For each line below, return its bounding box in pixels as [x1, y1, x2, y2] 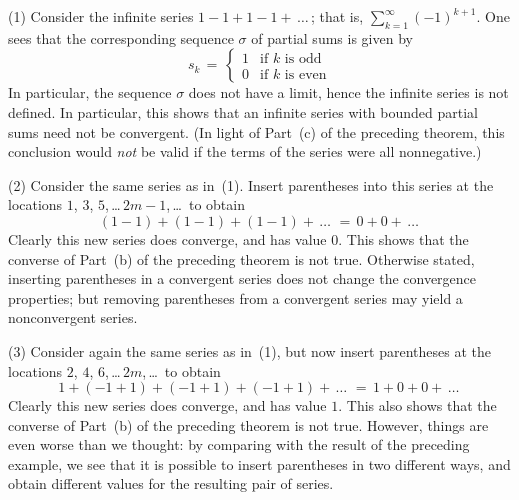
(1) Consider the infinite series [8, 6, 194, 26]
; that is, [310, 6, 364, 26]
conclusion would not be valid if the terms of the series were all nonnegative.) [8, 141, 482, 162]
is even [284, 67, 327, 82]
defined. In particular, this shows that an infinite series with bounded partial [8, 101, 478, 122]
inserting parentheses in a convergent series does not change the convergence [8, 268, 477, 289]
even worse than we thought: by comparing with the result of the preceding [8, 434, 470, 455]
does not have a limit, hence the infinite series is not [188, 82, 509, 103]
